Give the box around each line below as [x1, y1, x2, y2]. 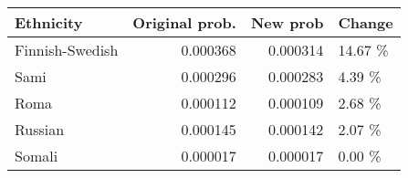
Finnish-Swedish [15, 39, 119, 60]
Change [338, 12, 393, 33]
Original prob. [132, 12, 236, 33]
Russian [15, 119, 65, 140]
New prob [250, 12, 324, 33]
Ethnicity [15, 12, 83, 33]
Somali [15, 145, 58, 166]
